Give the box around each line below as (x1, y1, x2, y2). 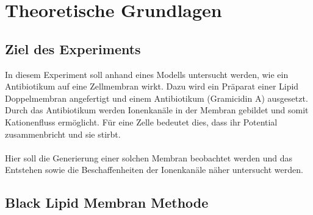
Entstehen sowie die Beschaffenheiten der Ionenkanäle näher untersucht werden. (5, 163, 303, 176)
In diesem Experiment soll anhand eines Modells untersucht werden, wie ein (5, 68, 289, 80)
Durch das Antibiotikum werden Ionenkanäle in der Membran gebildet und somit (5, 104, 309, 116)
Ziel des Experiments (5, 39, 141, 58)
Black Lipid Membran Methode (5, 193, 209, 212)
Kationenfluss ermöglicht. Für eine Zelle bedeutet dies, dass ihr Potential (5, 115, 278, 128)
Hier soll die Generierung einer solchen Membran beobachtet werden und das (5, 151, 293, 164)
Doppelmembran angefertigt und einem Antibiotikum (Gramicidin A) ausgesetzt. (5, 91, 308, 104)
